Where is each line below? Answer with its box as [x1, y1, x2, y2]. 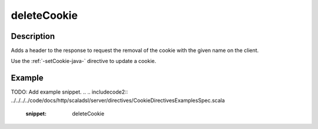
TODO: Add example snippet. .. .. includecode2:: [11, 88, 128, 95]
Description [11, 31, 55, 41]
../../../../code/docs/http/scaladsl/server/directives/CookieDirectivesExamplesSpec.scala [11, 97, 225, 104]
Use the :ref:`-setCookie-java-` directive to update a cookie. [11, 58, 156, 65]
